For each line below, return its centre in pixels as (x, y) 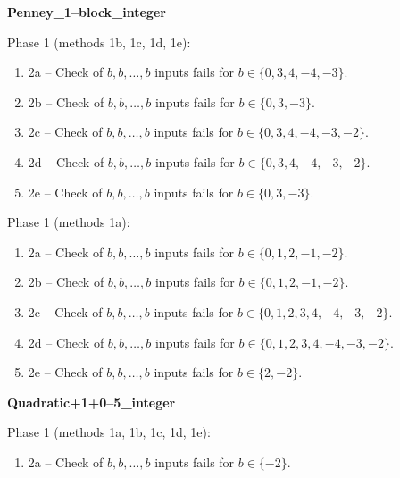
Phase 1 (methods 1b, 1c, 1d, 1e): (99, 42)
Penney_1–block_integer (87, 12)
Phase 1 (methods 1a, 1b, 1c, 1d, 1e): (109, 432)
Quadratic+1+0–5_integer (92, 402)
